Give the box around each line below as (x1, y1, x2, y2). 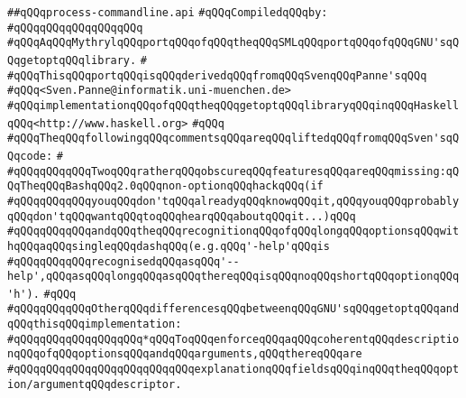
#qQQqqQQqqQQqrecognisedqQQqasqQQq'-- (7, 255, 240, 268)
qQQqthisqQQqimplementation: (7, 318, 182, 331)
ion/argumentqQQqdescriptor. (7, 377, 182, 391)
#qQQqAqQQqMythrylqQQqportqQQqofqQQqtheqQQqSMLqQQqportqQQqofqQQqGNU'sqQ (7, 36, 460, 50)
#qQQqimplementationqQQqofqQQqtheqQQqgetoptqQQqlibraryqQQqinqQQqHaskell (7, 98, 460, 112)
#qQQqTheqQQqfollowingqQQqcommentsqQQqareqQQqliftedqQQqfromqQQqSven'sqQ (7, 132, 460, 145)
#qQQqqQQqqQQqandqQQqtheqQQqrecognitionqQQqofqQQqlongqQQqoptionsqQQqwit (7, 225, 460, 238)
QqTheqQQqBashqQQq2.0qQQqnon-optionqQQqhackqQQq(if (7, 180, 324, 193)
